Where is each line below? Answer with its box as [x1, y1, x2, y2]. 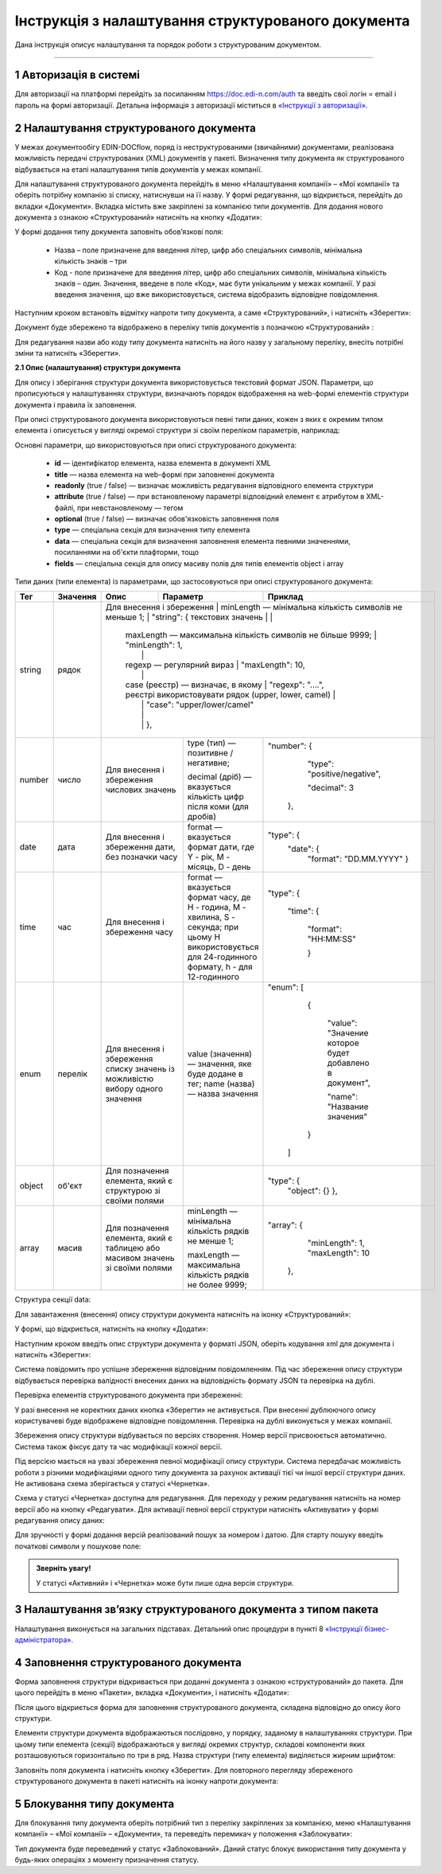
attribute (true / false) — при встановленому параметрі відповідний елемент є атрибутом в [54, 492, 365, 502]
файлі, [54, 502, 76, 513]
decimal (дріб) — [187, 771, 252, 783]
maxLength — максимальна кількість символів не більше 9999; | [125, 630, 377, 641]
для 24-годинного [187, 951, 258, 962]
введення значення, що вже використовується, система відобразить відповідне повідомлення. [54, 290, 379, 299]
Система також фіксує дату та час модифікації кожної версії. [14, 1442, 223, 1451]
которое [327, 1037, 359, 1048]
